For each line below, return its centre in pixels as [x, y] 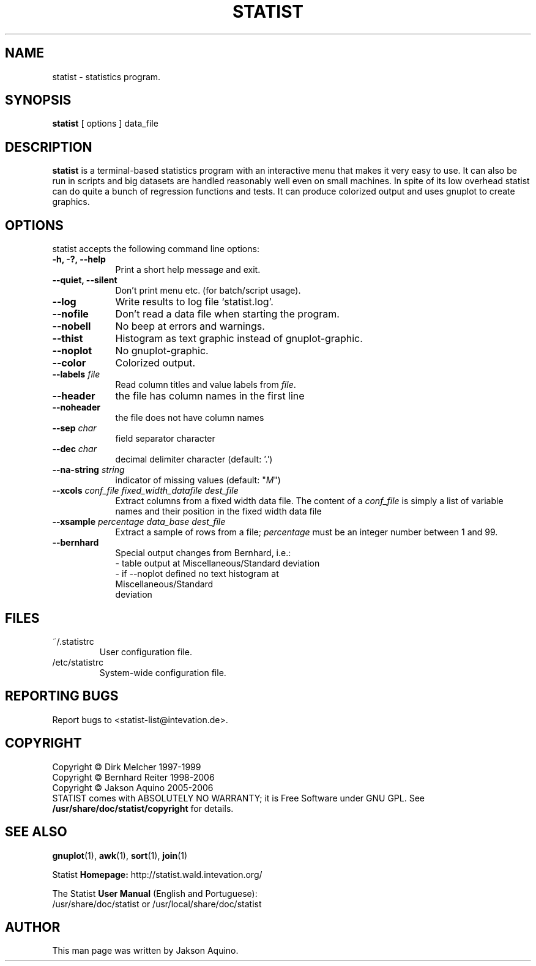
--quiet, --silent [85, 280]
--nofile [70, 314]
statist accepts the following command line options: [156, 249]
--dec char [74, 449]
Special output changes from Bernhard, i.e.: [203, 553]
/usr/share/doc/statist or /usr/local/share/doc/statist [157, 904]
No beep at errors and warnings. [190, 326]
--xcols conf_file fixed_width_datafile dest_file [145, 491]
